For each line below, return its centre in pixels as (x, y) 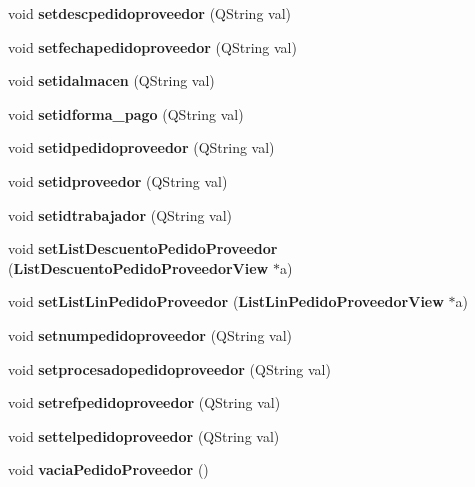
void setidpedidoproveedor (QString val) (141, 147)
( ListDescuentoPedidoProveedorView (138, 267)
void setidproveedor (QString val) (118, 180)
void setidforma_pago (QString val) (126, 113)
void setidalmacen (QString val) (111, 80)
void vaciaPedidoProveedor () (108, 469)
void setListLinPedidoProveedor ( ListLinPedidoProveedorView (226, 301)
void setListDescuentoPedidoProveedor (143, 248)
